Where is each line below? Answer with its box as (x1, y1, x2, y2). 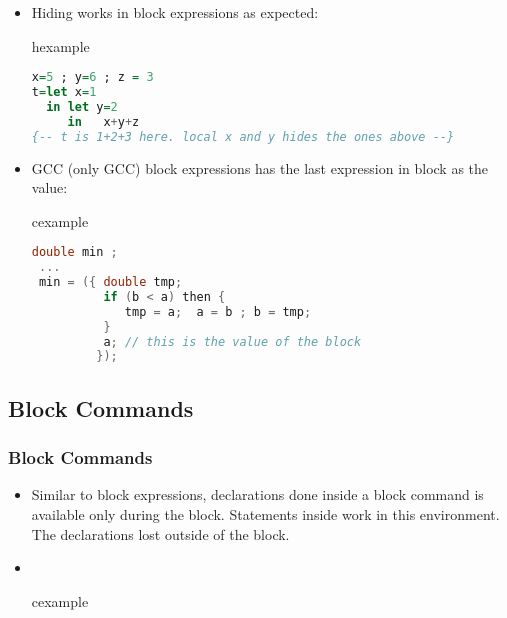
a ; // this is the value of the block (103, 334, 362, 349)
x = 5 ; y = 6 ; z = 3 (31, 70, 154, 85)
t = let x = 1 (31, 85, 97, 100)
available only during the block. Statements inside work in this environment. (31, 503, 500, 524)
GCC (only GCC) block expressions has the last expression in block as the (31, 157, 489, 178)
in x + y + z (67, 114, 140, 129)
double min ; (31, 245, 118, 260)
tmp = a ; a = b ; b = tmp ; (124, 304, 312, 319)
